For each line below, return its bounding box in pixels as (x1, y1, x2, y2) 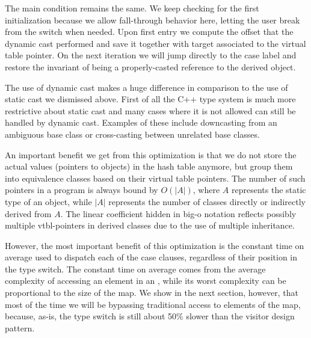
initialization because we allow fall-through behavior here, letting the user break (5, 13, 300, 26)
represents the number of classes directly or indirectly (108, 195, 306, 207)
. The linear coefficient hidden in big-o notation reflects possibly (60, 207, 297, 220)
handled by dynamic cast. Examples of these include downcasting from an (5, 116, 277, 129)
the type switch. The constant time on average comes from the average (5, 262, 266, 275)
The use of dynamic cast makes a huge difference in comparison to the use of (5, 81, 288, 93)
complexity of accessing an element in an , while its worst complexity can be (5, 274, 286, 287)
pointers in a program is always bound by (5, 183, 158, 196)
